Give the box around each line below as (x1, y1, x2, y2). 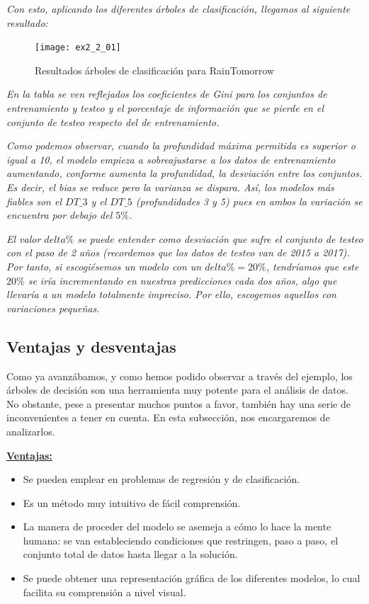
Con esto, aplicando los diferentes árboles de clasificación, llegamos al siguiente (6, 1, 351, 16)
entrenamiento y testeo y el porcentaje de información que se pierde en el (6, 101, 324, 115)
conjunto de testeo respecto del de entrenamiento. (6, 114, 220, 129)
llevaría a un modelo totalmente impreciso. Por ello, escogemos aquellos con (6, 287, 336, 302)
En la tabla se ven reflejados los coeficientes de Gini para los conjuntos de (6, 86, 327, 101)
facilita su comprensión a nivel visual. (23, 584, 186, 599)
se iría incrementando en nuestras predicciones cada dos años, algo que (28, 273, 337, 287)
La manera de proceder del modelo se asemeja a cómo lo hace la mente (23, 519, 331, 534)
